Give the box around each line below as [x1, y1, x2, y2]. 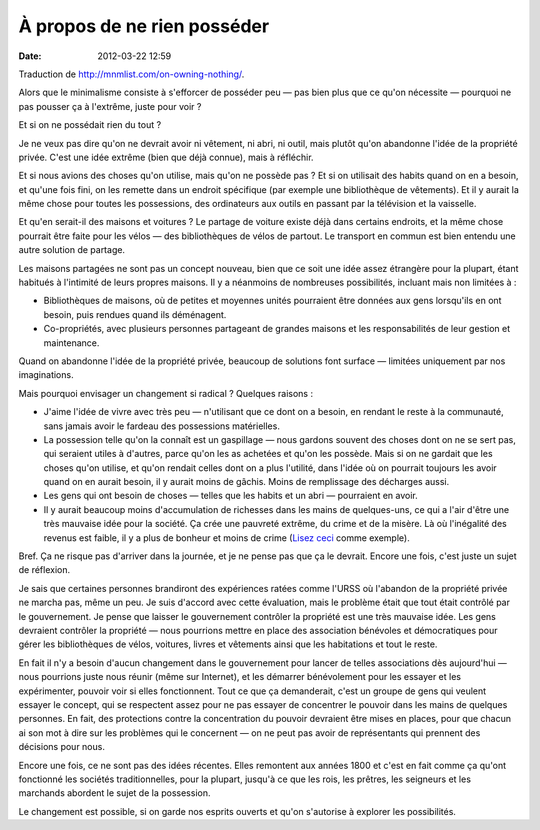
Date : [18, 50, 42, 62]
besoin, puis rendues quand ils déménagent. [43, 308, 227, 320]
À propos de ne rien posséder [18, 15, 270, 37]
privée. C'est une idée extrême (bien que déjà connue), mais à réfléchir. [18, 151, 314, 163]
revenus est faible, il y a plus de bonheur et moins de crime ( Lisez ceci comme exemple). [43, 531, 410, 544]
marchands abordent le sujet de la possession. [18, 787, 211, 799]
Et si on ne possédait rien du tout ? [18, 119, 162, 131]
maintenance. [43, 336, 100, 349]
